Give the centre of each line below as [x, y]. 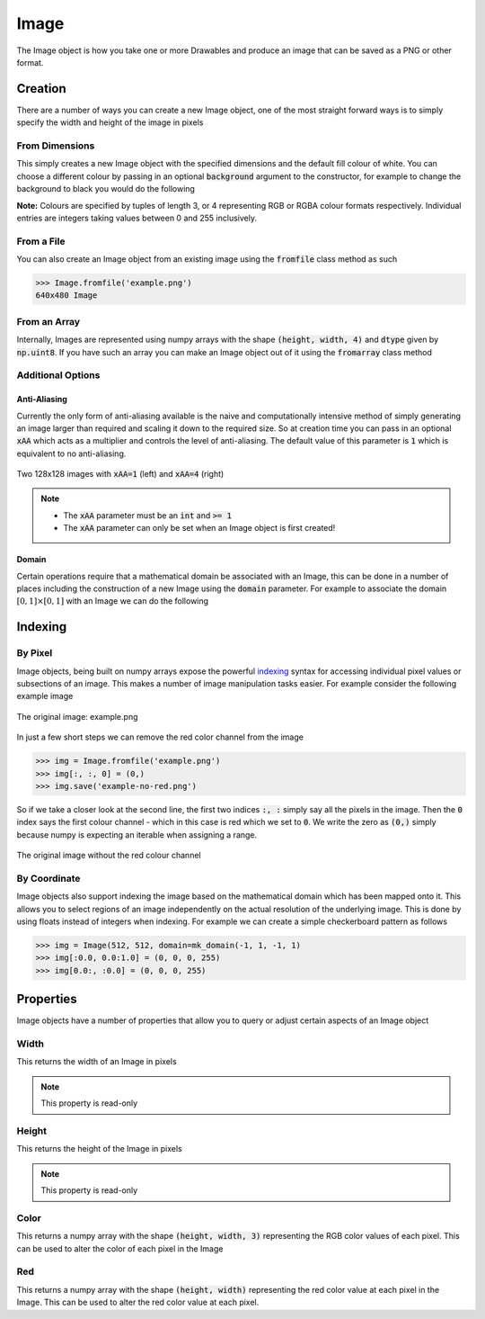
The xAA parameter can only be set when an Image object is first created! [199, 528]
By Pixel [35, 653]
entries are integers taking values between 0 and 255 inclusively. [137, 218]
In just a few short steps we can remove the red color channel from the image [160, 737]
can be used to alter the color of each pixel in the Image [120, 1248]
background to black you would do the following [106, 189]
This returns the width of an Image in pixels [97, 1062]
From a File [41, 241]
